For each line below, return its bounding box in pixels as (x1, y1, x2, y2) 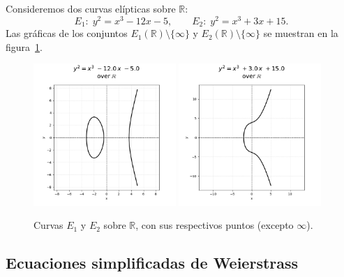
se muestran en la (263, 26, 338, 40)
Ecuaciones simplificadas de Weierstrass (6, 252, 299, 274)
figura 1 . (6, 39, 43, 54)
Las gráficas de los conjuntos (6, 26, 128, 40)
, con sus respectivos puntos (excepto (135, 218, 294, 232)
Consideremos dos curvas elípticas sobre (6, 1, 176, 15)
